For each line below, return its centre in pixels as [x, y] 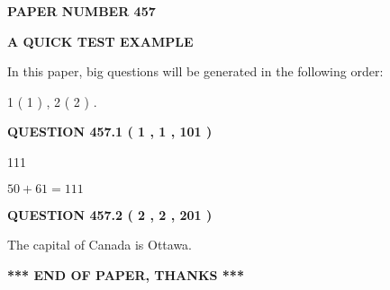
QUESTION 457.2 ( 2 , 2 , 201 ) [110, 214]
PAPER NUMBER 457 [82, 11]
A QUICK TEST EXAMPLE [100, 41]
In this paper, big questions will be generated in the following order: [195, 71]
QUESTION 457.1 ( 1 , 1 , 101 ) [110, 132]
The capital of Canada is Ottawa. [100, 245]
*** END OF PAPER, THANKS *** [126, 274]
